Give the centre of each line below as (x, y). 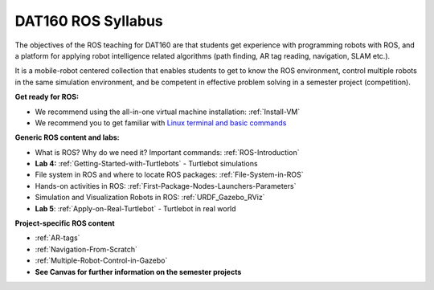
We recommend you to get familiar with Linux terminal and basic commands (161, 123)
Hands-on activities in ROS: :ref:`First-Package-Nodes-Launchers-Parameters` (166, 186)
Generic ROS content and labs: (67, 137)
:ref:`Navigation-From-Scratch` (86, 249)
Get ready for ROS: (47, 97)
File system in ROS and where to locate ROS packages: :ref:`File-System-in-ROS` (169, 175)
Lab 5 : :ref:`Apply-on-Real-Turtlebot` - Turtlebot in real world (135, 208)
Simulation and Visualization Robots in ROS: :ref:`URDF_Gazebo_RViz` (150, 198)
